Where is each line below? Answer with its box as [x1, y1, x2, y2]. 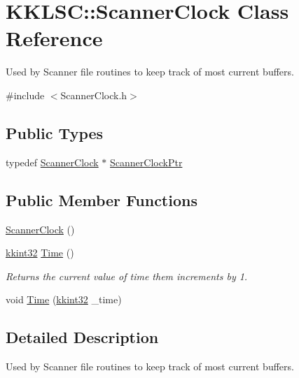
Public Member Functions [6, 189, 197, 210]
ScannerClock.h [60, 87, 127, 102]
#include [6, 87, 45, 102]
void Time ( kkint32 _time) [6, 292, 122, 307]
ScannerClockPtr [110, 154, 183, 169]
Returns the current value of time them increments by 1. [6, 268, 248, 283]
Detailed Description [6, 326, 159, 348]
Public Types [6, 122, 104, 143]
